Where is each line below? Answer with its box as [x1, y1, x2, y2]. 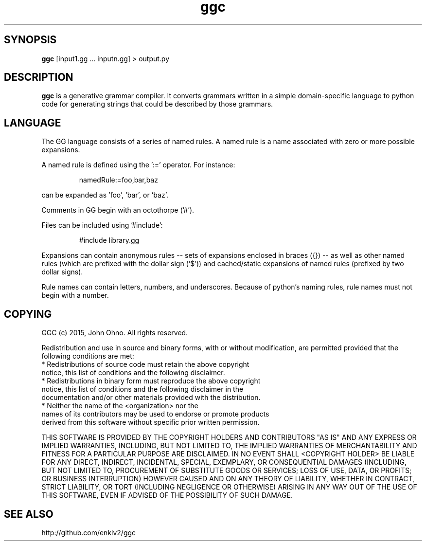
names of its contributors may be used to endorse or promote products [41, 410, 269, 418]
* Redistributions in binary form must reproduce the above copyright [41, 377, 261, 385]
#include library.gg [79, 236, 140, 245]
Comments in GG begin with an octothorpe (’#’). [41, 206, 195, 215]
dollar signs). [41, 268, 83, 276]
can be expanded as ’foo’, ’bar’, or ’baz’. [41, 191, 168, 200]
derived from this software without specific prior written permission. [41, 418, 260, 427]
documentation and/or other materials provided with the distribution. [41, 393, 261, 402]
